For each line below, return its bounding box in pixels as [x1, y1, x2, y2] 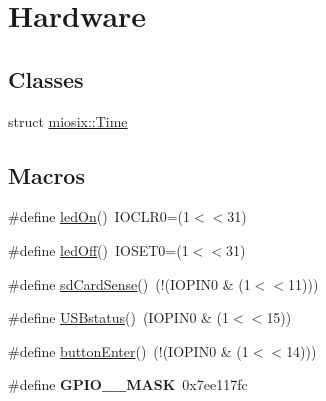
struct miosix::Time [8, 110, 128, 131]
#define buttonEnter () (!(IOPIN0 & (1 [8, 340, 249, 361]
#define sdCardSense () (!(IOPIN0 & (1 [8, 273, 251, 294]
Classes [8, 63, 84, 94]
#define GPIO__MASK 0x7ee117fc [8, 374, 248, 395]
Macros [8, 159, 85, 190]
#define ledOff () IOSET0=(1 [8, 239, 189, 260]
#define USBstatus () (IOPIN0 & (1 [8, 307, 230, 328]
